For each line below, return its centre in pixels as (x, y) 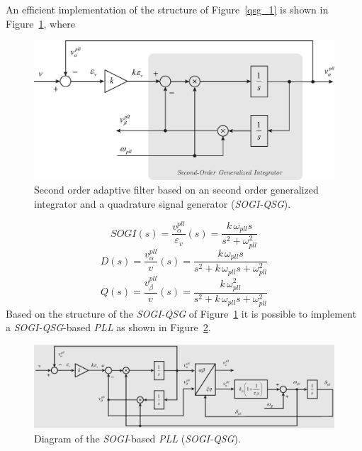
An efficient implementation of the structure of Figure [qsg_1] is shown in (167, 9)
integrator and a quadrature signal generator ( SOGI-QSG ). (163, 204)
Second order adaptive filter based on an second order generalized (176, 190)
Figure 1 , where (40, 23)
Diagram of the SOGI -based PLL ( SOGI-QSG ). (137, 439)
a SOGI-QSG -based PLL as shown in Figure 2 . (108, 327)
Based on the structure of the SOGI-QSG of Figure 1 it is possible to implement (181, 313)
